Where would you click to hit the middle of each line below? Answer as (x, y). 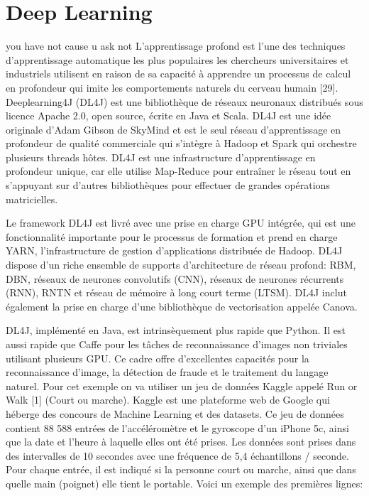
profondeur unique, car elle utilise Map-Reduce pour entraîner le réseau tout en (178, 171)
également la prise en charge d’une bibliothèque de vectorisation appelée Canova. (182, 306)
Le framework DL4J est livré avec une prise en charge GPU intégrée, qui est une (181, 223)
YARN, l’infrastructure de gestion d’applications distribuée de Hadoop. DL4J (174, 250)
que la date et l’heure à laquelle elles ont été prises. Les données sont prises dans (181, 442)
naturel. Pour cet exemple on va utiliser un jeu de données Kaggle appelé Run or (182, 386)
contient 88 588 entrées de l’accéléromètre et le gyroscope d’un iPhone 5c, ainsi (177, 427)
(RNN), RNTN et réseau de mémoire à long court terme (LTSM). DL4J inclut (176, 292)
